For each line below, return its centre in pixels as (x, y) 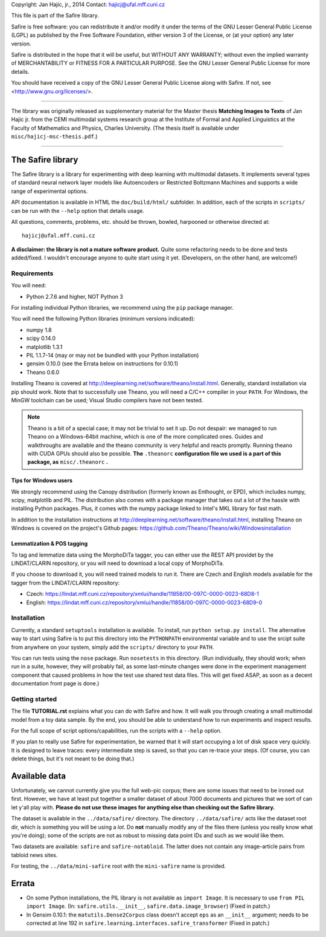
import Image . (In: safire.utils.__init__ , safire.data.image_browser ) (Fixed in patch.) (148, 906)
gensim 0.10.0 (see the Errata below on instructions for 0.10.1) (102, 364)
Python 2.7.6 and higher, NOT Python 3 (75, 296)
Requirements (32, 273)
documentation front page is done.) (55, 684)
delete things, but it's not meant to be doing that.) (73, 759)
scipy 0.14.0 (41, 338)
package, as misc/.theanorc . (68, 462)
